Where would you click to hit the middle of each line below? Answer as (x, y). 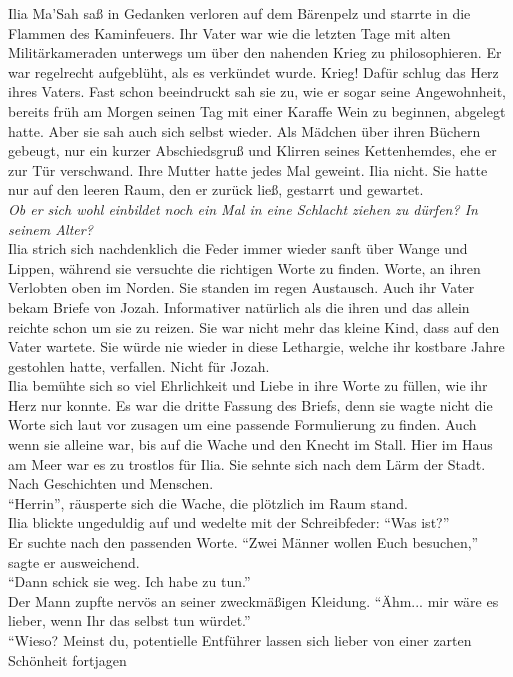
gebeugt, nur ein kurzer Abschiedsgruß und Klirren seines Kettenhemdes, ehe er (252, 150)
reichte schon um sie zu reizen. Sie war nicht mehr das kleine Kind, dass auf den (254, 326)
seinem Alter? (50, 228)
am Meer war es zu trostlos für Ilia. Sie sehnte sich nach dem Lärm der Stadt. (247, 463)
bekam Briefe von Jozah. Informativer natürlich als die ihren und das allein (239, 306)
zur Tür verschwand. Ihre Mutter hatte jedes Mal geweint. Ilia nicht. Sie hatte (248, 169)
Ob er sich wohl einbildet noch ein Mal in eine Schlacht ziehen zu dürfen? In (243, 208)
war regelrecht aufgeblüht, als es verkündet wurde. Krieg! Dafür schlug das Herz (253, 71)
